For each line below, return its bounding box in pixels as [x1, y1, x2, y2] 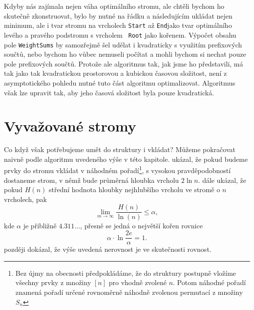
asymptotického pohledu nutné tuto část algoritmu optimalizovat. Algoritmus [4, 77, 235, 88]
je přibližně [23, 220, 57, 230]
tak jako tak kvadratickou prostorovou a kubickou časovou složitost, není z [4, 68, 227, 78]
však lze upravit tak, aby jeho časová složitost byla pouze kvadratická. [4, 87, 214, 97]
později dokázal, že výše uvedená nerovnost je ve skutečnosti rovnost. [4, 244, 212, 254]
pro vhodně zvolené [108, 277, 167, 288]
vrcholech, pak [4, 194, 47, 204]
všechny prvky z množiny [15, 277, 91, 288]
